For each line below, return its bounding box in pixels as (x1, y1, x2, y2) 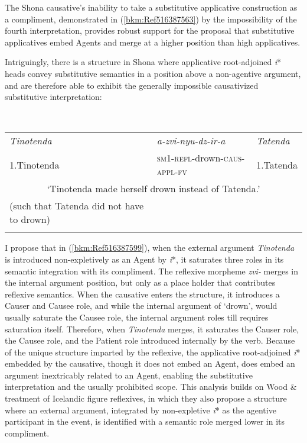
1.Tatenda (256, 157, 298, 172)
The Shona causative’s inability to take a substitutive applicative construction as (5, 1, 298, 13)
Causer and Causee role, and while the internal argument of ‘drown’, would (5, 299, 277, 312)
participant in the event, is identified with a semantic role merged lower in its (5, 415, 285, 428)
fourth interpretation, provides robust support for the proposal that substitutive (5, 24, 295, 37)
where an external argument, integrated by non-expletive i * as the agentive (5, 403, 276, 416)
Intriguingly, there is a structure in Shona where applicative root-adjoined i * (5, 56, 282, 68)
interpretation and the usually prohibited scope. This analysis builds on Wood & (5, 380, 297, 393)
